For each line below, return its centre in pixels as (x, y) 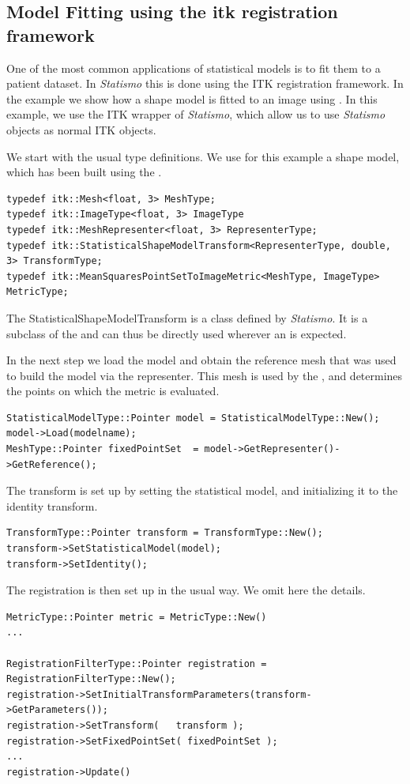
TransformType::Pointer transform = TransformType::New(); (165, 533)
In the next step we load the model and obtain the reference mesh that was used (201, 360)
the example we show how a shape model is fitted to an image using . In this (192, 98)
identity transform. (52, 505)
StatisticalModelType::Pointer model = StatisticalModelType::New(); (193, 418)
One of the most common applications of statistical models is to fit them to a (194, 68)
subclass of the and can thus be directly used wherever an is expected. (177, 333)
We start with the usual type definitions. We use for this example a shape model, (203, 156)
